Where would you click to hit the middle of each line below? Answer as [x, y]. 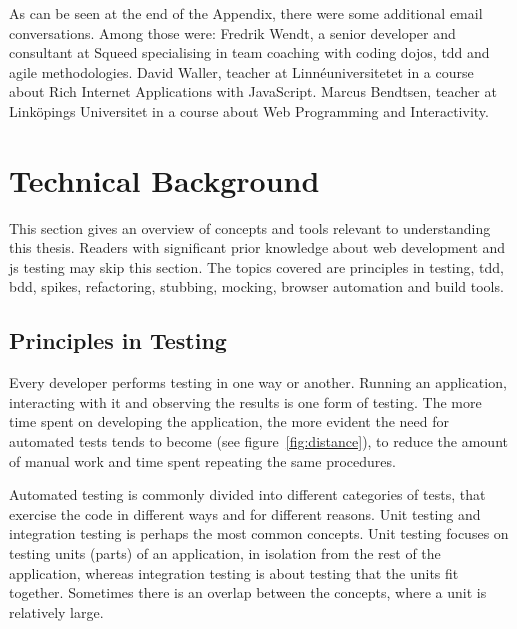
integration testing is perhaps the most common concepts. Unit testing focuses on [259, 533]
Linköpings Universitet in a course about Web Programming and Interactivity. [249, 110]
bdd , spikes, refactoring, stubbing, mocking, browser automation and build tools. [256, 286]
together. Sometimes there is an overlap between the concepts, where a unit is [248, 592]
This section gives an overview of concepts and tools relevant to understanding [250, 227]
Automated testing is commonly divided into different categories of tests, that [247, 494]
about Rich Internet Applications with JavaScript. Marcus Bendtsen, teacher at [253, 91]
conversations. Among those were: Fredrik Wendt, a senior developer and [232, 32]
